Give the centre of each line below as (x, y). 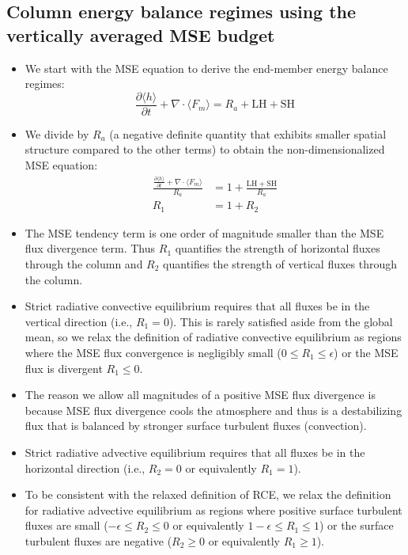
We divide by (57, 133)
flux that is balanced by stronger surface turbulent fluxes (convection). (196, 426)
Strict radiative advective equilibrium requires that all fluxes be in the (195, 452)
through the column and (84, 264)
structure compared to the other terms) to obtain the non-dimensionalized (205, 149)
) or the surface (356, 525)
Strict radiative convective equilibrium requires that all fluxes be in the (197, 306)
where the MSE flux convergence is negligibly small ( (153, 352)
